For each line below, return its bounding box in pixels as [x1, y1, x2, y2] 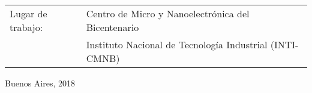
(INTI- [270, 38, 299, 51]
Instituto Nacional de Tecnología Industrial [86, 38, 268, 51]
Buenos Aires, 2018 [5, 77, 76, 89]
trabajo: [10, 20, 43, 34]
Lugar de [10, 7, 47, 20]
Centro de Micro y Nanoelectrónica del [86, 7, 250, 20]
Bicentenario [86, 20, 139, 34]
